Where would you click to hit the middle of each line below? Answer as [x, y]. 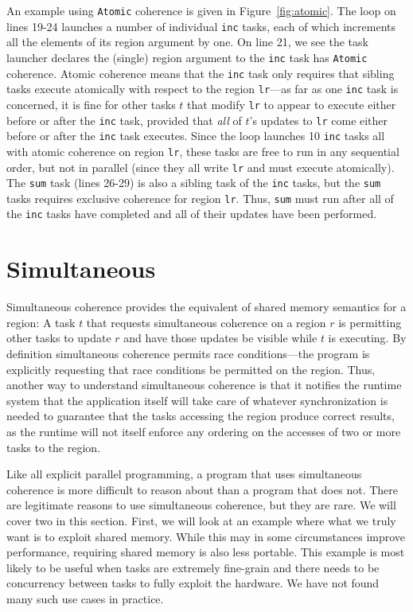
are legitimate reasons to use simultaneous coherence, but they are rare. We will [201, 505]
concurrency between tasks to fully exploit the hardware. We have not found [193, 583]
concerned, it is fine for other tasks [91, 104]
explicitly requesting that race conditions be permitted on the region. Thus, [191, 369]
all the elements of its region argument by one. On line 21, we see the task [187, 42]
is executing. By [367, 338]
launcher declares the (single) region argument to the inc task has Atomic [187, 57]
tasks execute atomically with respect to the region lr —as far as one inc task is [203, 89]
